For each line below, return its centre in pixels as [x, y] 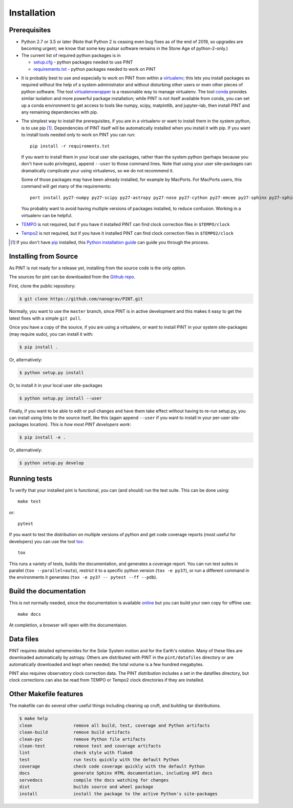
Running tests [31, 478]
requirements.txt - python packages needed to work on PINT [95, 69]
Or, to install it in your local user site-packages [56, 385]
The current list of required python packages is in [71, 55]
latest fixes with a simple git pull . [45, 318]
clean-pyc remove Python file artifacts [83, 739]
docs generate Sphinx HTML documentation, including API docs [116, 773]
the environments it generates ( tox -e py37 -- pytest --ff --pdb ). [83, 577]
